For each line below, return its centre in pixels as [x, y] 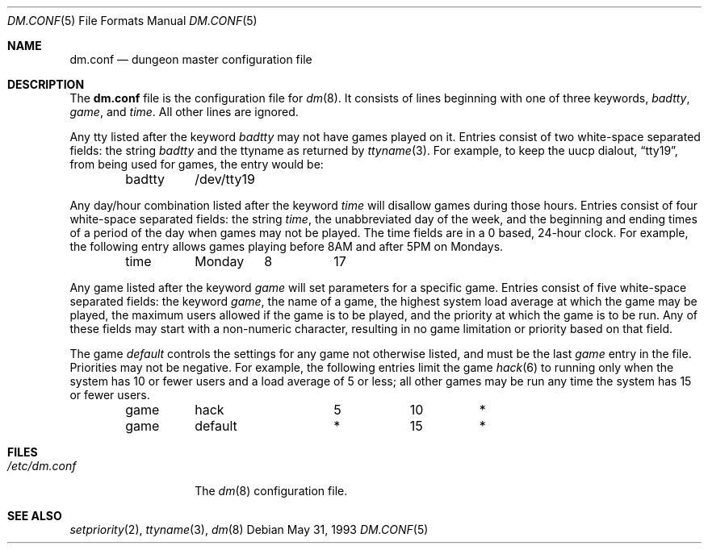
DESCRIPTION [46, 84]
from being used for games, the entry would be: [197, 164]
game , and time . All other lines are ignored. [184, 112]
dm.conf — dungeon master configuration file [191, 59]
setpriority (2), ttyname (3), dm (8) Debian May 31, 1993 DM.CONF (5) [249, 529]
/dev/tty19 [225, 179]
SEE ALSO [35, 516]
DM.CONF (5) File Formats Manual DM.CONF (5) [132, 21]
